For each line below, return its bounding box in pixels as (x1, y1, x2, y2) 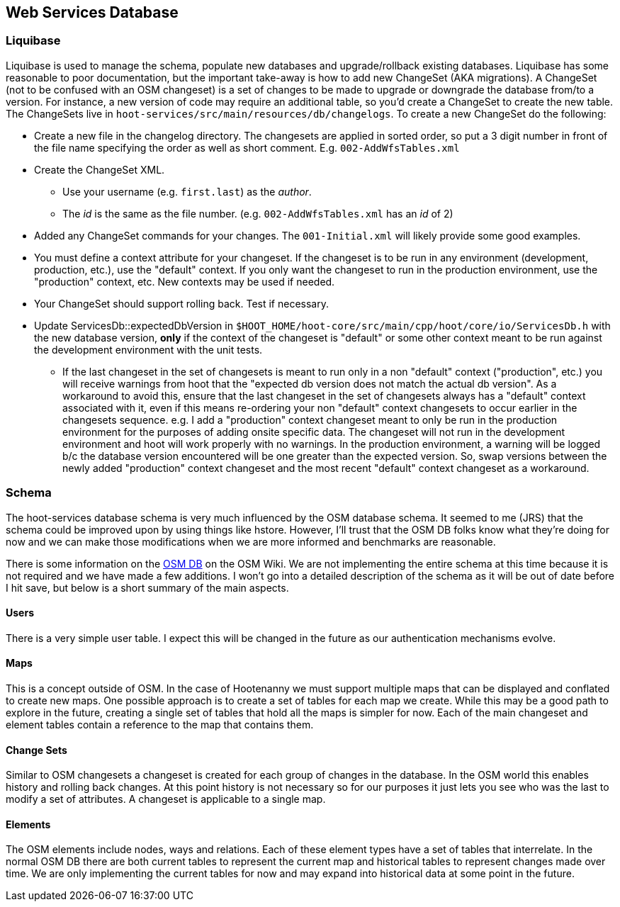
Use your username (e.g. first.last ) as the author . (62, 185, 312, 198)
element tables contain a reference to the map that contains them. (6, 718, 314, 731)
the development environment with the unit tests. (34, 343, 263, 356)
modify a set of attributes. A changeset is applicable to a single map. (6, 793, 326, 806)
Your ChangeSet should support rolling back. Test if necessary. (34, 297, 329, 310)
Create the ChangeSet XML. (34, 163, 165, 176)
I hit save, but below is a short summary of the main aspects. (6, 581, 289, 594)
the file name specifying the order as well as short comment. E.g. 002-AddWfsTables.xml (34, 141, 460, 154)
